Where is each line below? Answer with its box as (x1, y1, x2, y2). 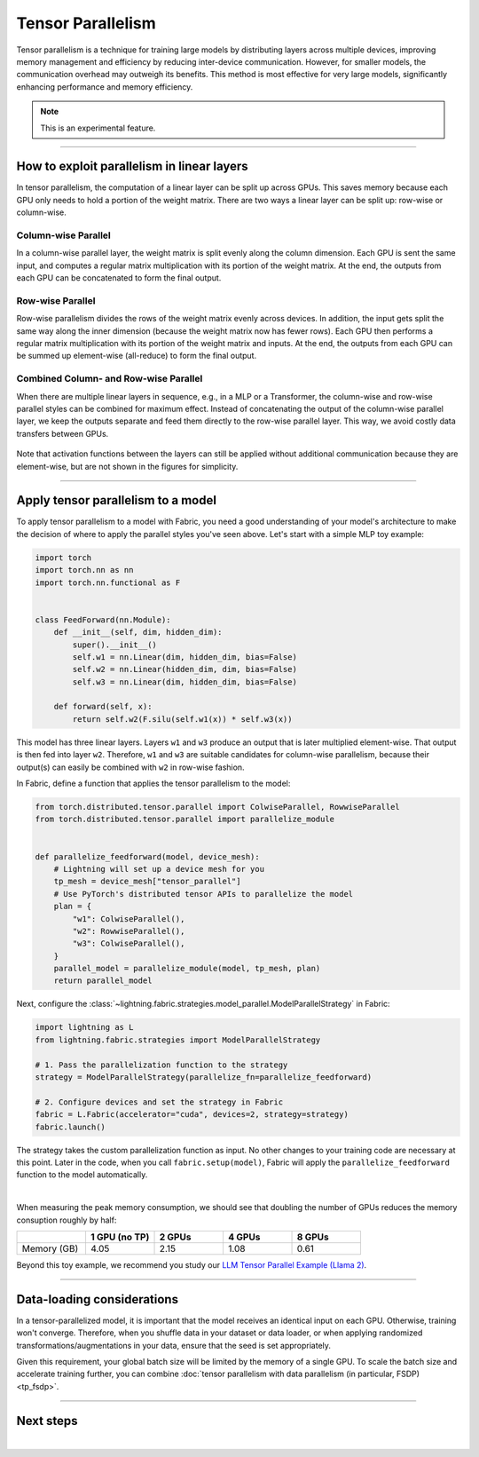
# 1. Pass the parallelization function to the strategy (35, 1059, 288, 1070)
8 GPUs (296, 1231, 329, 1243)
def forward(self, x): (53, 701, 153, 712)
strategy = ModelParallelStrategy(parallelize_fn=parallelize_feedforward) (35, 1073, 373, 1082)
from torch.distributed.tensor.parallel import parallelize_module (35, 814, 335, 825)
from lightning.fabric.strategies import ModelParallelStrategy (35, 1034, 321, 1045)
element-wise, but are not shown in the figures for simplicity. (16, 461, 239, 471)
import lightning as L (35, 1022, 134, 1033)
